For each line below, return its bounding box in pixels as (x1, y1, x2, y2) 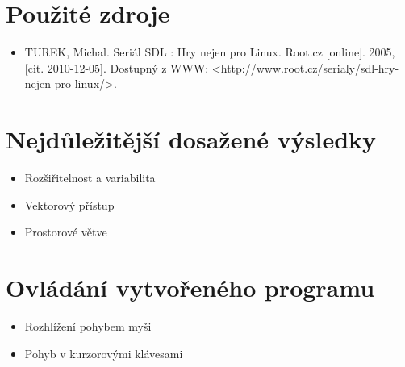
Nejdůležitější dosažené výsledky (6, 123, 377, 156)
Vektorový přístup (24, 196, 115, 213)
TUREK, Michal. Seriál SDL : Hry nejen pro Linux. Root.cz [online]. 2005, (24, 44, 395, 60)
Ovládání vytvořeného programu (6, 271, 375, 303)
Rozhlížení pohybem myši (24, 317, 152, 334)
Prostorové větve (24, 223, 107, 240)
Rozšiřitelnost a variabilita (24, 169, 156, 186)
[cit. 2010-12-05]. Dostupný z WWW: (24, 59, 209, 76)
